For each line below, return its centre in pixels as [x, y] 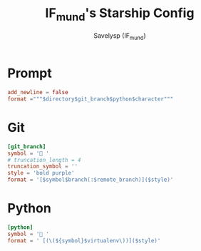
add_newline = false [38, 93]
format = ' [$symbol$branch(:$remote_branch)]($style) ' [91, 180]
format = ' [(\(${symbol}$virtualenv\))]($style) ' [84, 240]
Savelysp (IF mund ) [120, 36]
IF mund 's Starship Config [120, 14]
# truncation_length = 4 [44, 160]
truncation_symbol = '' [43, 167]
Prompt [30, 73]
